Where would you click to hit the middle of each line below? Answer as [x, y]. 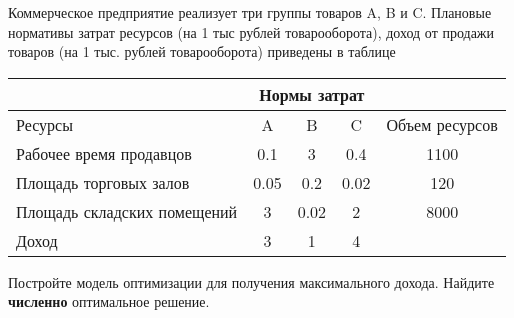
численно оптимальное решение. [109, 301]
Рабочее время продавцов [104, 153]
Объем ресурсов [442, 124]
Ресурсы [44, 124]
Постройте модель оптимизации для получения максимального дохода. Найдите [251, 281]
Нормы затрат [312, 94]
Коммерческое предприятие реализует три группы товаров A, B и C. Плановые [250, 12]
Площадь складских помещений [127, 211]
